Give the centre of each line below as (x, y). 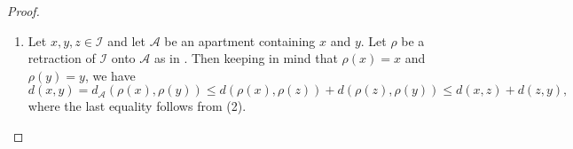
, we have (110, 75)
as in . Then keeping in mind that (246, 58)
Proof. (24, 11)
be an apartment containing (240, 40)
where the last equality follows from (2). (137, 106)
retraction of (62, 58)
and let (126, 40)
